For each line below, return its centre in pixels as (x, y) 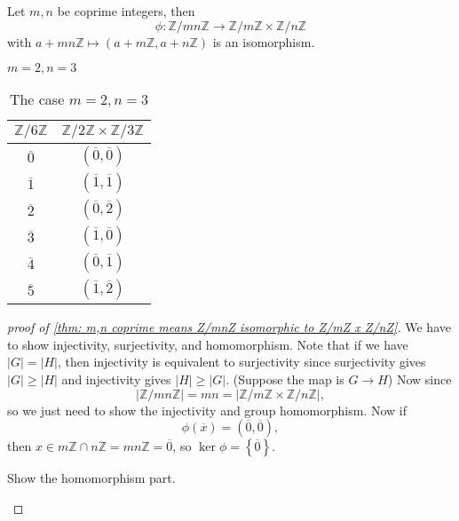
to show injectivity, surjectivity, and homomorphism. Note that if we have (208, 344)
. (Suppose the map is (285, 379)
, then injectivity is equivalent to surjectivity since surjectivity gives (241, 362)
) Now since (419, 379)
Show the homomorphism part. (91, 478)
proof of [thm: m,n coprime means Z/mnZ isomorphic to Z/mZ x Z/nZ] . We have (229, 327)
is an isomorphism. (264, 41)
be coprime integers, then (126, 11)
